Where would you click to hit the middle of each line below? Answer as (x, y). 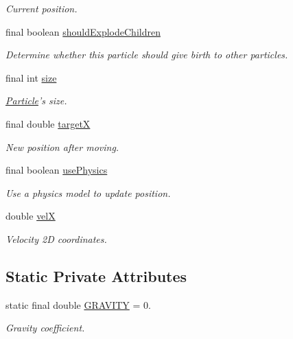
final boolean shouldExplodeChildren (83, 31)
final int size (31, 77)
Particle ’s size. (36, 101)
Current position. (42, 8)
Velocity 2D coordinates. (56, 238)
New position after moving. (62, 147)
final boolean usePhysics (57, 170)
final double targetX (48, 123)
